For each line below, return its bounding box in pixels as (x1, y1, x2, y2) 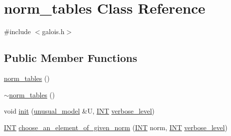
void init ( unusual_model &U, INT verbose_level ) (4, 106, 155, 116)
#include (4, 26, 31, 37)
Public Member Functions (4, 50, 137, 65)
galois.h (42, 26, 65, 37)
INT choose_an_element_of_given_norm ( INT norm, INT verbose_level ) (4, 122, 228, 132)
